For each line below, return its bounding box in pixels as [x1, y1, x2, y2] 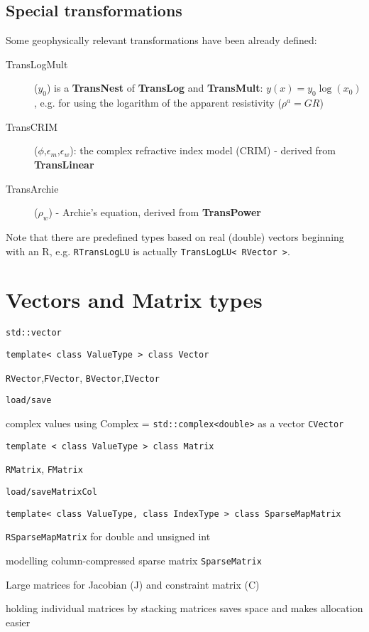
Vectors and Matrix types [6, 285, 263, 314]
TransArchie [6, 181, 59, 196]
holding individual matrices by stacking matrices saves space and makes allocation [6, 601, 363, 616]
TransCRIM [6, 119, 58, 134]
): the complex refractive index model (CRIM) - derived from [70, 143, 336, 158]
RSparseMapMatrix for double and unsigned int [6, 529, 211, 544]
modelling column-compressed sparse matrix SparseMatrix [6, 552, 262, 567]
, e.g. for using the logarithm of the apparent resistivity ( [34, 95, 282, 110]
